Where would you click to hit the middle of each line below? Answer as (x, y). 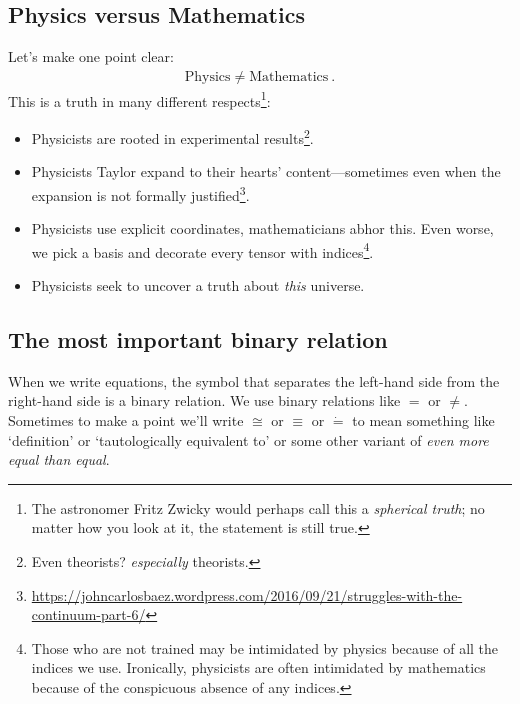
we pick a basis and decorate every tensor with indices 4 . (202, 250)
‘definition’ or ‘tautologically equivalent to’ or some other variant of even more (248, 439)
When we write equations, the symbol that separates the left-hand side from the (254, 380)
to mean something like (423, 420)
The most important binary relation (198, 339)
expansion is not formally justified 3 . (140, 193)
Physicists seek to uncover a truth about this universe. (198, 285)
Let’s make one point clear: (91, 56)
